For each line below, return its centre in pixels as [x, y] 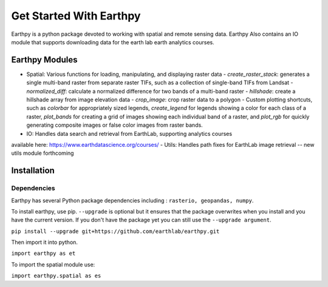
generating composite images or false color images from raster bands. [114, 125]
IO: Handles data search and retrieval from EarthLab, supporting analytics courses [129, 133]
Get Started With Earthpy [76, 16]
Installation [33, 171]
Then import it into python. [45, 242]
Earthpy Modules [44, 60]
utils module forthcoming [43, 153]
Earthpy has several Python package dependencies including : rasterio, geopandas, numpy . [132, 200]
